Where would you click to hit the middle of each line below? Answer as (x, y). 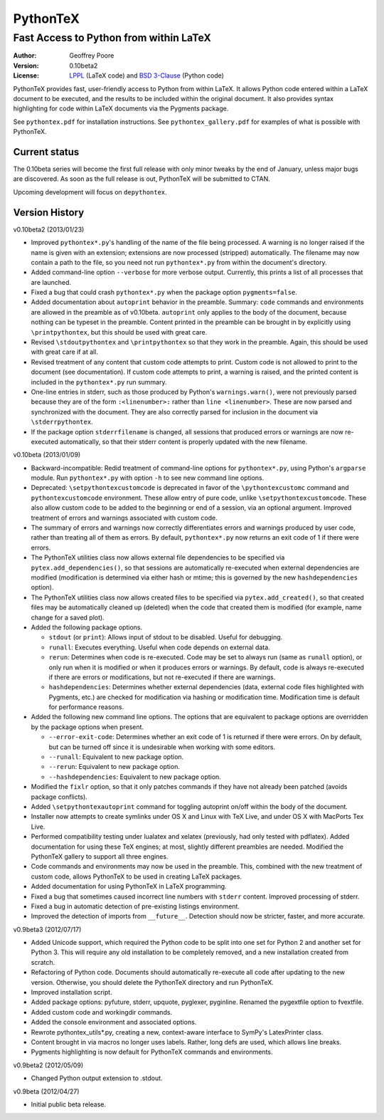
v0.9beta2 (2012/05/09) (48, 1065)
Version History (49, 213)
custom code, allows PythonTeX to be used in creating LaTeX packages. (136, 876)
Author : (25, 56)
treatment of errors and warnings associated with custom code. (124, 518)
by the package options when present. (87, 727)
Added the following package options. (86, 627)
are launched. (51, 282)
